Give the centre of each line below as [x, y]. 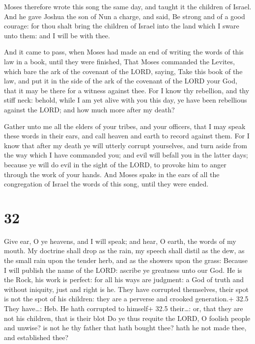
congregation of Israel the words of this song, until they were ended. [106, 184]
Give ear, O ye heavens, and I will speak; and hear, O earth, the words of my [120, 241]
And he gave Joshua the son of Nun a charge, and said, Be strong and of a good [125, 16]
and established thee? [36, 337]
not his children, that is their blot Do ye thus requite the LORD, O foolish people [127, 318]
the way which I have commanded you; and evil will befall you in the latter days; [126, 155]
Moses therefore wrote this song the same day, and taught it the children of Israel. [128, 6]
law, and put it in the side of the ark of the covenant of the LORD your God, [121, 81]
